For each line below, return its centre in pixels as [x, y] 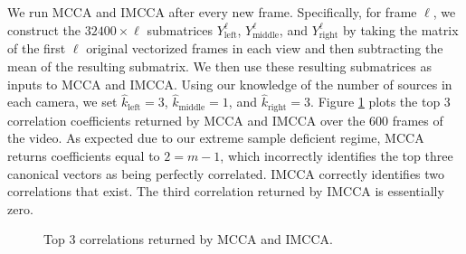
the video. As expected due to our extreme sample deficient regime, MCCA [216, 138]
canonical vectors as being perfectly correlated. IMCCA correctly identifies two [226, 173]
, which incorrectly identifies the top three [337, 155]
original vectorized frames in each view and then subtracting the [265, 48]
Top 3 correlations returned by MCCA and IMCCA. [188, 239]
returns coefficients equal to [84, 155]
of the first [37, 48]
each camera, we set [62, 102]
